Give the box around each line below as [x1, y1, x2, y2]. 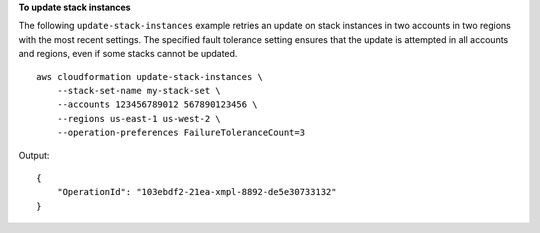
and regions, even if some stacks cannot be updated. [18, 48, 238, 60]
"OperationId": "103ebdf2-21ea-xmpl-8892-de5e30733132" [56, 186, 337, 198]
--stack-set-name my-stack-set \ [56, 85, 222, 96]
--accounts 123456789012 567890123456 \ [56, 99, 259, 110]
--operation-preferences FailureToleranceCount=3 [56, 127, 305, 139]
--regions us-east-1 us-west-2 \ [56, 113, 222, 124]
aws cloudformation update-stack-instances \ [36, 71, 264, 82]
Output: [18, 149, 50, 161]
